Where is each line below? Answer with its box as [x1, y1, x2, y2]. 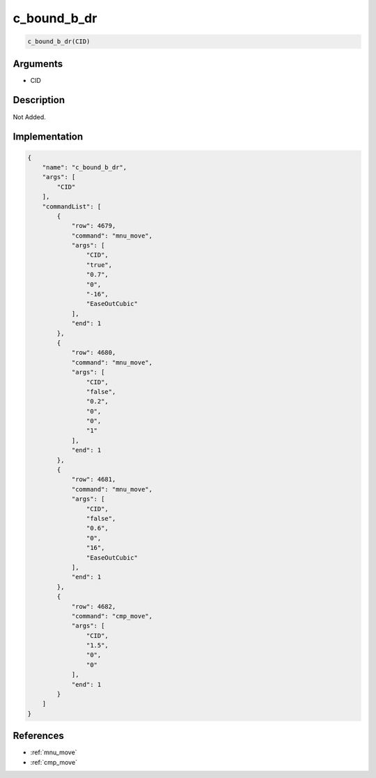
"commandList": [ [42, 202, 102, 211]
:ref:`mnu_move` [30, 748, 77, 756]
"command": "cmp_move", [71, 612, 153, 620]
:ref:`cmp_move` [30, 758, 78, 766]
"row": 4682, [71, 602, 116, 610]
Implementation [13, 131, 84, 143]
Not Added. [13, 112, 47, 121]
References [13, 730, 64, 742]
